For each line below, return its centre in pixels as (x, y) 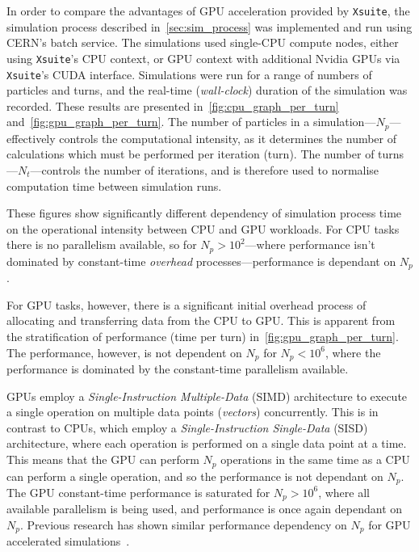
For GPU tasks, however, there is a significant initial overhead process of (186, 304)
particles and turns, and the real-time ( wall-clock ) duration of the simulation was (207, 90)
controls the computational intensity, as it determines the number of (228, 138)
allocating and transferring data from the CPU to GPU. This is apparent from (201, 320)
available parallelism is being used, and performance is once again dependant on (205, 509)
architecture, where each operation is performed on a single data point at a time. (207, 443)
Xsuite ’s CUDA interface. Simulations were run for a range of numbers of (189, 74)
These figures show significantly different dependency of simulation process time (204, 213)
